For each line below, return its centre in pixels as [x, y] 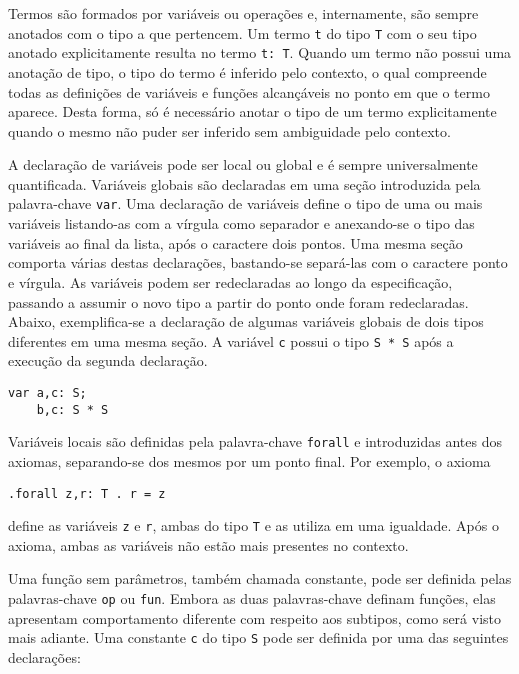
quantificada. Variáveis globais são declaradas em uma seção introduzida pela [244, 183]
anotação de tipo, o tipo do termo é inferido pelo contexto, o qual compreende [247, 71]
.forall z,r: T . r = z [87, 493]
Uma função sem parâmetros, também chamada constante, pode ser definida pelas [260, 578]
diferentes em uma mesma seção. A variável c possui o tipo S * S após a [231, 340]
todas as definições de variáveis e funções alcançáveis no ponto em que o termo [249, 91]
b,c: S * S [72, 409]
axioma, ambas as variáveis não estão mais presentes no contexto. [208, 544]
